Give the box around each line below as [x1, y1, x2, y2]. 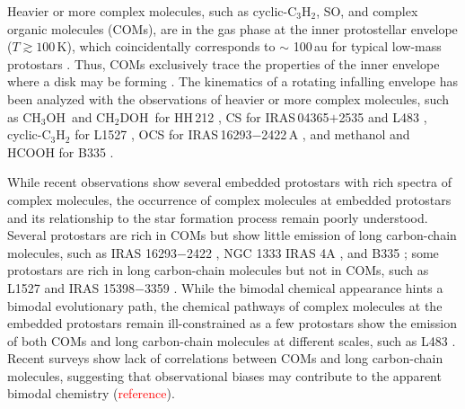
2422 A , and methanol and [261, 125, 410, 144]
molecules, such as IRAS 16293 [7, 243, 177, 262]
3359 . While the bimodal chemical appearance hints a [144, 278, 443, 297]
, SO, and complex [316, 2, 418, 20]
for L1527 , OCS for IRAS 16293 [75, 125, 252, 144]
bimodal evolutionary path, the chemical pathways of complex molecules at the [7, 296, 443, 315]
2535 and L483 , [338, 107, 427, 126]
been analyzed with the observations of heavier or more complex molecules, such [7, 89, 449, 108]
